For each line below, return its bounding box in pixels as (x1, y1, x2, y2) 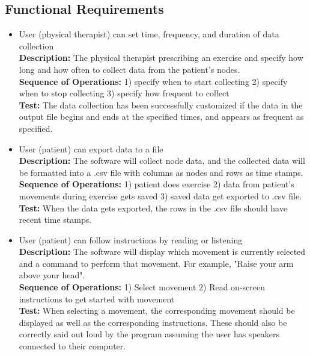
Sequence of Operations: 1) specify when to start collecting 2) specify (19, 75, 288, 87)
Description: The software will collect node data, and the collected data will (19, 154, 305, 167)
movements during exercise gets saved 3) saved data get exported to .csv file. (19, 189, 302, 202)
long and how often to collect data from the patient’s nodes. (19, 63, 240, 75)
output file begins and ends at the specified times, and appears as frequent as (19, 110, 304, 123)
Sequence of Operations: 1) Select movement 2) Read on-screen (19, 281, 266, 293)
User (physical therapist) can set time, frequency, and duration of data (19, 28, 279, 40)
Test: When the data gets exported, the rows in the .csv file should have (19, 201, 287, 214)
